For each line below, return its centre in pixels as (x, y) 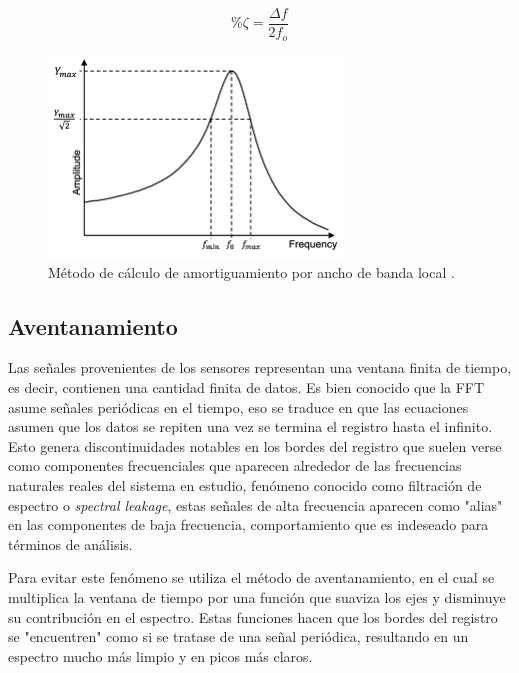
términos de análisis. (70, 543)
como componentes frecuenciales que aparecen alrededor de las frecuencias (235, 465)
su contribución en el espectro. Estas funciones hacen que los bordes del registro (253, 616)
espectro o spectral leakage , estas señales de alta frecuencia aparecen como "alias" (255, 504)
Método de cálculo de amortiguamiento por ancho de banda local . (251, 271)
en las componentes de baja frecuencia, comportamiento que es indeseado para (248, 524)
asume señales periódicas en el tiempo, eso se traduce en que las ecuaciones (238, 406)
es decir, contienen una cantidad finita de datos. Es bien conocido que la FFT (246, 387)
